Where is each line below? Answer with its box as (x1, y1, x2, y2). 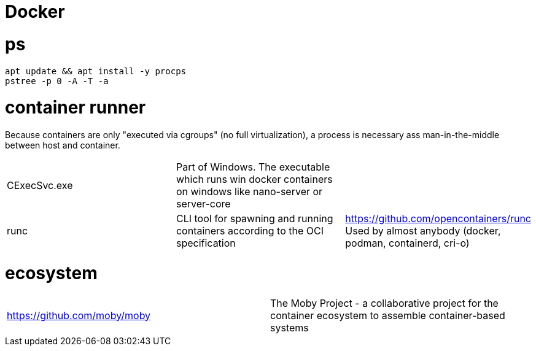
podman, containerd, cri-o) (345, 237, 470, 249)
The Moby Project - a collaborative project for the (270, 296, 499, 309)
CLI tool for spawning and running (176, 212, 333, 225)
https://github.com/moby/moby (7, 309, 151, 322)
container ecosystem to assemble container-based (270, 309, 505, 322)
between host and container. (5, 140, 120, 150)
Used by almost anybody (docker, (345, 225, 501, 237)
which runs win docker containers (176, 173, 333, 185)
